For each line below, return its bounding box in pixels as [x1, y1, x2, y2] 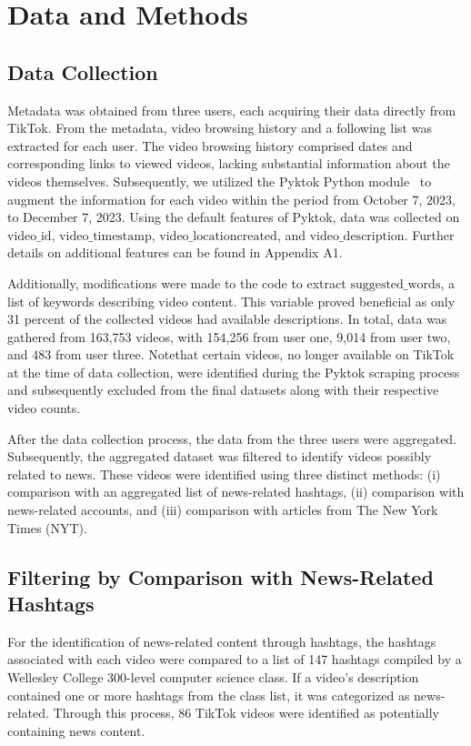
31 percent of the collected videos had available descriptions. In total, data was [7, 309, 447, 328]
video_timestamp [59, 229, 152, 243]
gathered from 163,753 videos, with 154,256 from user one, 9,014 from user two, [7, 327, 451, 346]
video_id [7, 229, 52, 243]
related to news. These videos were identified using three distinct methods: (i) [7, 464, 441, 483]
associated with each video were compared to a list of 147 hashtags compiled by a [7, 650, 462, 669]
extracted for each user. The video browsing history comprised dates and [7, 136, 413, 155]
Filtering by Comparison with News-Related [7, 562, 434, 590]
